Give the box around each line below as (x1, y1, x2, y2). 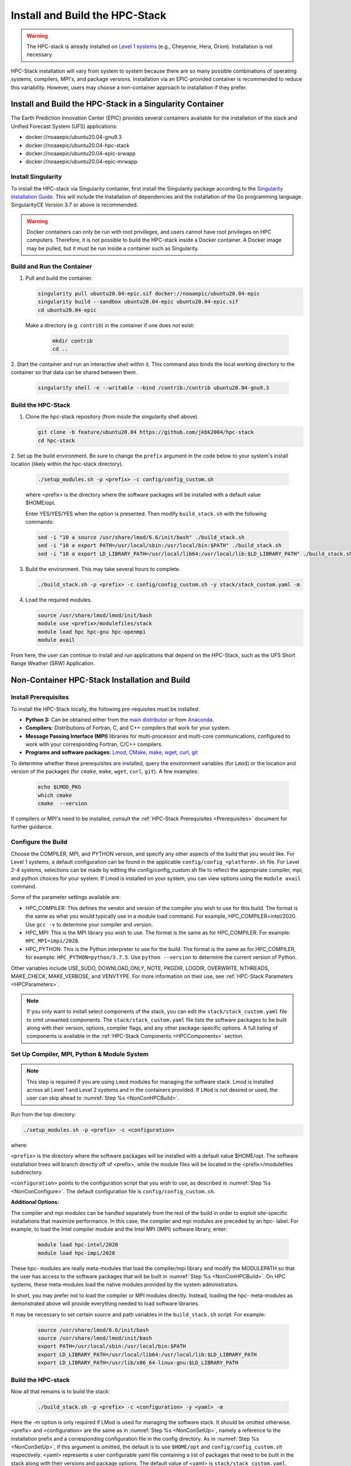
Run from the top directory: (11, 1111, 77, 1118)
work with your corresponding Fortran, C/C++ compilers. (25, 741, 163, 748)
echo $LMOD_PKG (37, 783, 81, 790)
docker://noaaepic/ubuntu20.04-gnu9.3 (25, 134, 122, 141)
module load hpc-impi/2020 (37, 1250, 115, 1256)
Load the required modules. (25, 596, 92, 603)
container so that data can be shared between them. (11, 369, 137, 376)
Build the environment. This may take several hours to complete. (25, 565, 181, 572)
